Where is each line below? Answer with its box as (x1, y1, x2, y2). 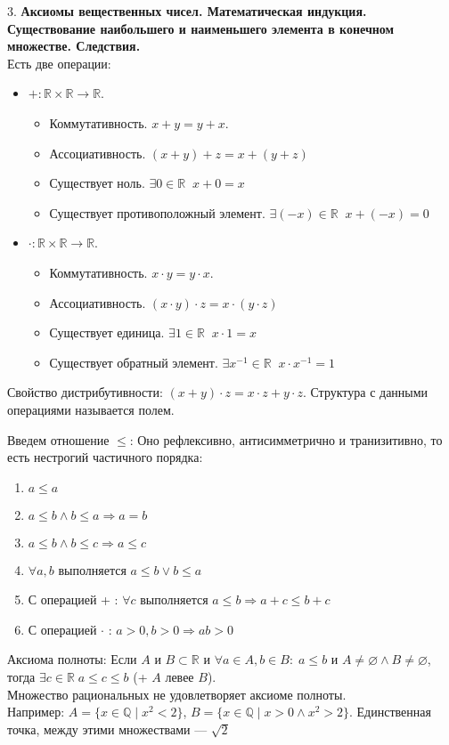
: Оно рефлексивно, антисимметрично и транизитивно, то (129, 430, 443, 449)
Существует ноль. (49, 174, 145, 192)
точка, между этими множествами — (7, 719, 208, 738)
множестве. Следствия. (7, 36, 141, 55)
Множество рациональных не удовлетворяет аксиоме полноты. (7, 684, 347, 703)
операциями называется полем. (7, 400, 175, 418)
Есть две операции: (7, 53, 111, 72)
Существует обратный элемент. (49, 352, 218, 371)
